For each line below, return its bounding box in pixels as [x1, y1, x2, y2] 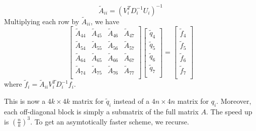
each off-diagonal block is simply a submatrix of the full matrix [4, 106, 199, 116]
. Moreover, [216, 95, 251, 106]
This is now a [4, 95, 46, 106]
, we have [91, 16, 119, 26]
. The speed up [206, 106, 252, 116]
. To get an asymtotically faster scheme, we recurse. [30, 116, 189, 126]
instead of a [113, 95, 149, 106]
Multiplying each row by [4, 16, 79, 26]
